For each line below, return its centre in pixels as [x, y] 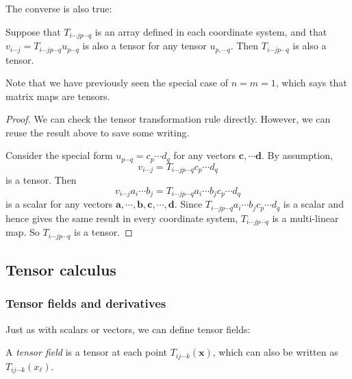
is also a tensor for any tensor [144, 46]
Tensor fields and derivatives [86, 303]
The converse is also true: [59, 8]
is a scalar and [313, 204]
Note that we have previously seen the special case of [117, 83]
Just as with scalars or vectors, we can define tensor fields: [128, 329]
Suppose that [33, 31]
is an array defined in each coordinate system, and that [211, 31]
